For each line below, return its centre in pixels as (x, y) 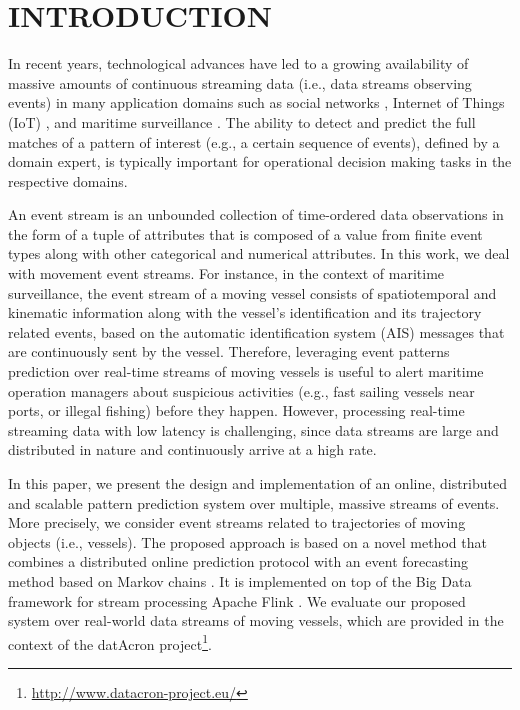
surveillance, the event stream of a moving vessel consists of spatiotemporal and (252, 292)
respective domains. (68, 180)
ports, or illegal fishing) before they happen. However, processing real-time (236, 410)
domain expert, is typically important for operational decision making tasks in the (260, 161)
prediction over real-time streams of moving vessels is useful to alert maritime (246, 371)
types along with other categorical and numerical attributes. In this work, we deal (259, 253)
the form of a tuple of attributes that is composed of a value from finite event (245, 233)
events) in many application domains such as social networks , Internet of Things (256, 102)
